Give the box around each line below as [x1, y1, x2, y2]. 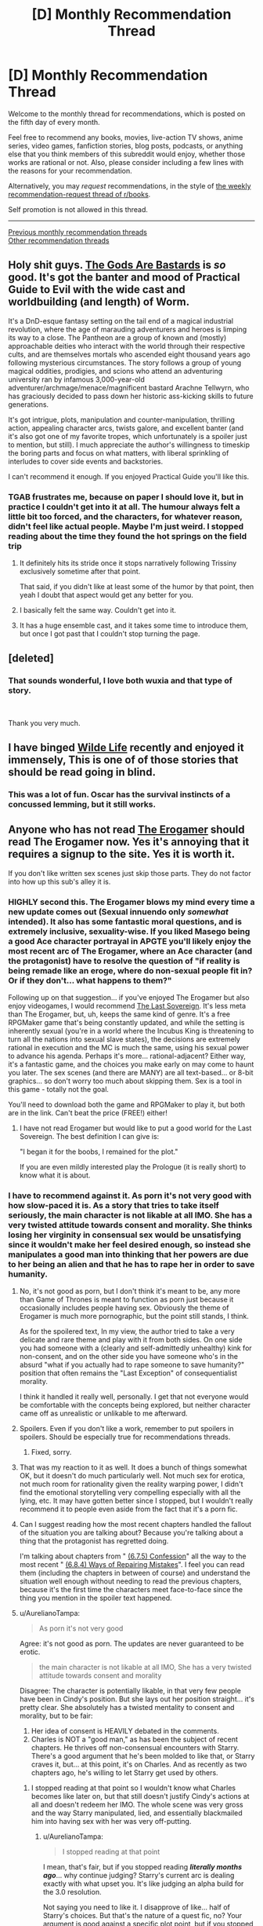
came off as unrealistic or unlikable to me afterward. [19, 1408, 188, 1419]
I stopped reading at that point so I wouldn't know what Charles [31, 1783, 236, 1792]
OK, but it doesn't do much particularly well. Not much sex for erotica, [19, 1471, 245, 1481]
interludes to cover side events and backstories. [8, 456, 163, 466]
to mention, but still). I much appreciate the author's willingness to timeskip [8, 440, 250, 449]
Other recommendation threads [8, 236, 110, 245]
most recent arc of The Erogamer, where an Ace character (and [8, 945, 253, 956]
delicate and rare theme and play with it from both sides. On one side [19, 1335, 243, 1345]
